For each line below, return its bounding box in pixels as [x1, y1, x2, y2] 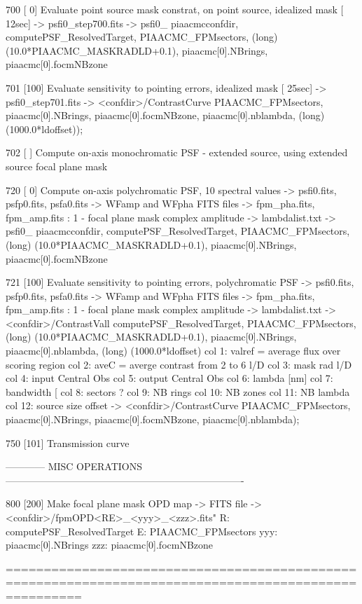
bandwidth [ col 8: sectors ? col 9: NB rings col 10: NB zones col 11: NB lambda [6, 384, 350, 399]
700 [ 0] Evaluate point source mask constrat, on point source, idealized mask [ [6, 2, 344, 16]
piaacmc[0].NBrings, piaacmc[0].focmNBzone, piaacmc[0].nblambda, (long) [6, 108, 325, 123]
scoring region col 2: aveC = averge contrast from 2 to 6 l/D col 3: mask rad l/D [6, 357, 352, 371]
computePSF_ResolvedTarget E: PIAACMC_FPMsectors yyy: [6, 523, 278, 538]
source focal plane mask [6, 158, 108, 173]
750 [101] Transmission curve [6, 435, 130, 450]
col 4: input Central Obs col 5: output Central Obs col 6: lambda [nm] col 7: [6, 371, 333, 385]
